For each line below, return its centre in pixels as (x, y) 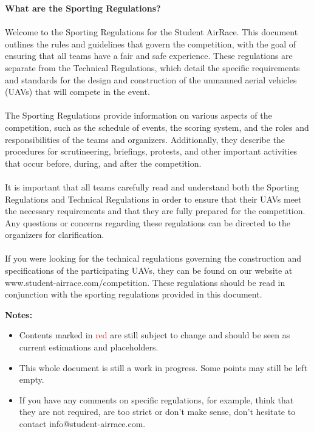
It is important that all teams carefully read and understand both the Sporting (152, 186)
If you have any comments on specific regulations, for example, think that (156, 399)
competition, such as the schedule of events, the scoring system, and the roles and (157, 127)
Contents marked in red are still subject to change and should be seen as (155, 335)
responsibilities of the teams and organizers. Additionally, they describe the (145, 139)
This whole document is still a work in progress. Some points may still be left (163, 367)
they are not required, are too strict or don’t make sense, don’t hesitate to (157, 412)
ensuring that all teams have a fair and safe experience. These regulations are (149, 56)
